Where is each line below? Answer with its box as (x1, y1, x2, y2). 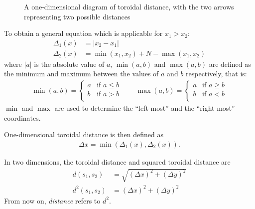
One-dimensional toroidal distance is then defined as (4, 129, 164, 140)
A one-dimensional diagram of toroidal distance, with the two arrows (24, 1, 234, 11)
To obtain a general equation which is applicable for (4, 28, 163, 38)
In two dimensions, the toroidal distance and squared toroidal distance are (4, 156, 231, 167)
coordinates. (4, 112, 41, 123)
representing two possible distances (24, 11, 130, 21)
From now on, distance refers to (4, 195, 101, 206)
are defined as (209, 58, 251, 69)
